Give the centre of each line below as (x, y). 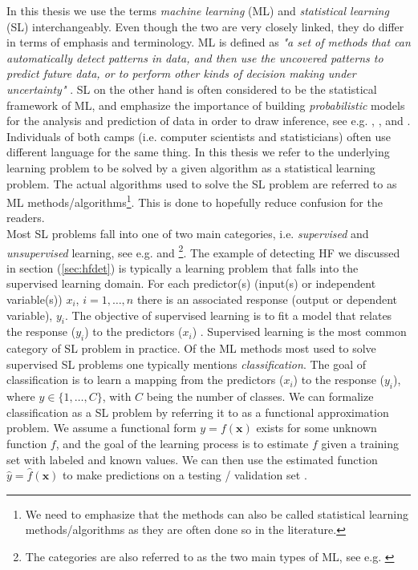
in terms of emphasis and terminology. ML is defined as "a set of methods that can (209, 42)
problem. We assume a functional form (101, 428)
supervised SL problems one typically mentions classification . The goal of (187, 364)
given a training (360, 443)
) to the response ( (339, 380)
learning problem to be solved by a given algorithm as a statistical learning (191, 167)
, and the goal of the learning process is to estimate (182, 443)
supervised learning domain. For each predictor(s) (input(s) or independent (191, 283)
